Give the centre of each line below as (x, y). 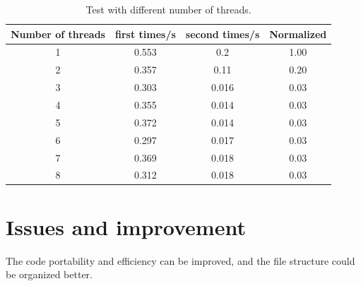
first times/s (145, 34)
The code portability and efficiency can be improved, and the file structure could (180, 260)
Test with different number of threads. (168, 9)
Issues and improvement (126, 226)
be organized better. (49, 274)
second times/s (223, 34)
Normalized (298, 34)
